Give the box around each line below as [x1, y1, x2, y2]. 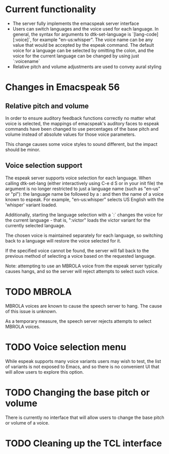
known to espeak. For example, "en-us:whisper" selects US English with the [5, 196, 164, 202]
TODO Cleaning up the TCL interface [5, 437, 162, 449]
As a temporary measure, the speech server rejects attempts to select [5, 318, 152, 324]
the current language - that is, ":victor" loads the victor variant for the [5, 217, 151, 223]
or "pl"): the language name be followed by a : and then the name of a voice [5, 191, 164, 197]
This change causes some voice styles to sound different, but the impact [5, 141, 158, 147]
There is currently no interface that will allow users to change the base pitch [5, 414, 164, 420]
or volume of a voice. [5, 419, 50, 426]
